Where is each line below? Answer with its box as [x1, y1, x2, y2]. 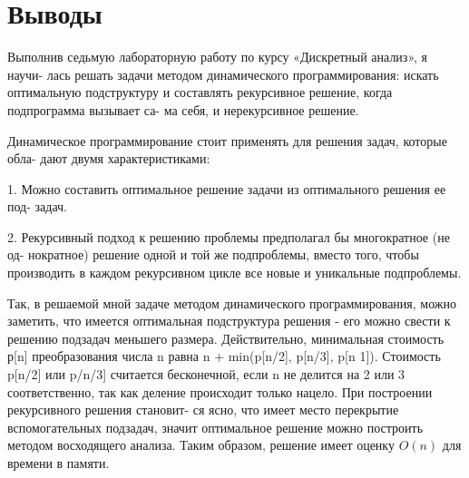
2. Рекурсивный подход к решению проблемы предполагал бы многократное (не [7, 227, 450, 246]
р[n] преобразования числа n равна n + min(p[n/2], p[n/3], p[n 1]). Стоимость [7, 346, 441, 366]
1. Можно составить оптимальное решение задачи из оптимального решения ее [7, 179, 446, 198]
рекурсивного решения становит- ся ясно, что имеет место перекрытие [7, 400, 399, 419]
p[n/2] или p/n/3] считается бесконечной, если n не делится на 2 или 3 [7, 365, 405, 384]
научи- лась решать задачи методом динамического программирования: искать [7, 64, 439, 83]
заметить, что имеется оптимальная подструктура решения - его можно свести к [7, 311, 451, 330]
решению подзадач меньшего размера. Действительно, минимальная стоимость [7, 328, 445, 347]
